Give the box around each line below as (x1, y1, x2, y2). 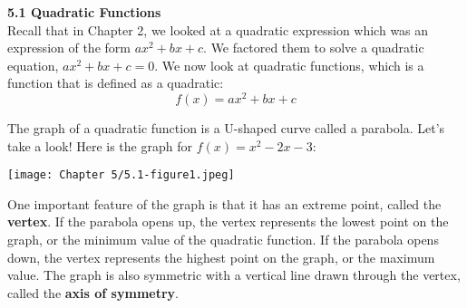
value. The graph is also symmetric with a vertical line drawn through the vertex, (7, 265, 461, 284)
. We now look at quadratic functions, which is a (154, 55, 424, 74)
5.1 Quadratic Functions (7, 3, 161, 21)
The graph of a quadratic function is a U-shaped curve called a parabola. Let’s (7, 119, 445, 138)
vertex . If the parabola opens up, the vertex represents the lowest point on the (7, 212, 449, 231)
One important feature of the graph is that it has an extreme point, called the (7, 194, 442, 213)
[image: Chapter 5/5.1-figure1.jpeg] (7, 168, 235, 182)
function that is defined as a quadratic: (7, 73, 224, 92)
